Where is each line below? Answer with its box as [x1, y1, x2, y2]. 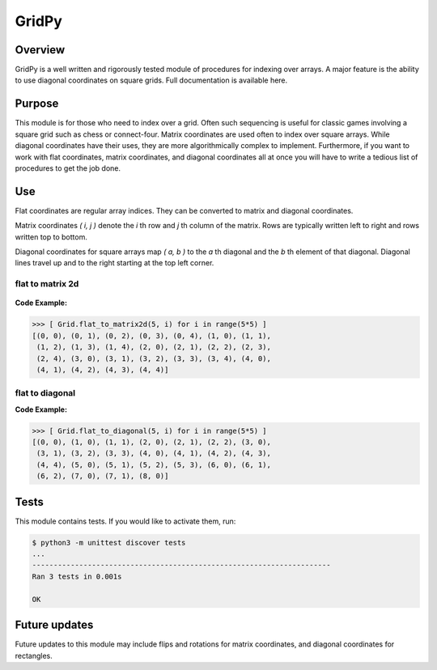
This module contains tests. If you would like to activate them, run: [15, 516, 236, 526]
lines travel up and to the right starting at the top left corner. [15, 258, 214, 268]
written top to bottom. [15, 231, 88, 242]
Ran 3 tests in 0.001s [32, 571, 122, 581]
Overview [15, 43, 66, 57]
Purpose [15, 97, 59, 111]
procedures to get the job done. [15, 163, 121, 173]
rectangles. [15, 651, 53, 660]
